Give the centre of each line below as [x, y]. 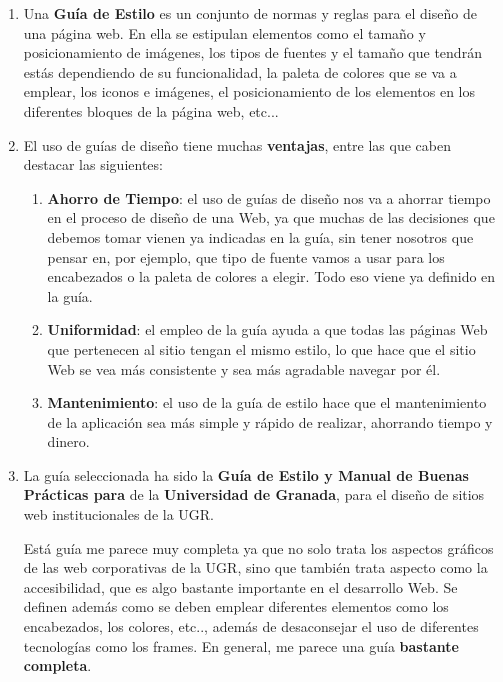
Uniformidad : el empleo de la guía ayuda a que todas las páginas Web [267, 329]
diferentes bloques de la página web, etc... [151, 110]
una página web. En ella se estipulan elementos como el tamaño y [224, 32]
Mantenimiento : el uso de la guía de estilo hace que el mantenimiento [267, 402]
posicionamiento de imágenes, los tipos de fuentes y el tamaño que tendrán [252, 52]
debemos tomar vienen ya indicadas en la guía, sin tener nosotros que [260, 236]
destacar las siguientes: [93, 164]
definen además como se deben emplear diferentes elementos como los [236, 606]
